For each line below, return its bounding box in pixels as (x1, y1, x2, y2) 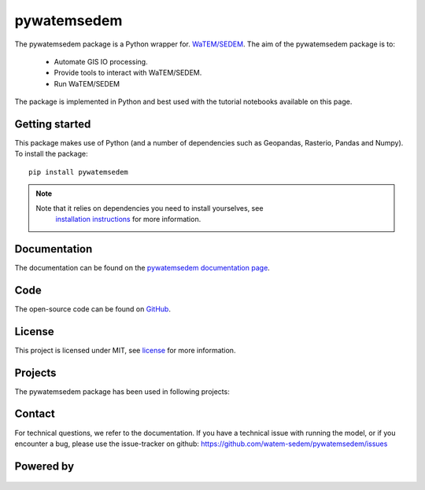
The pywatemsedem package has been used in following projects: (14, 386, 230, 396)
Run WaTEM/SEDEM (54, 79, 120, 88)
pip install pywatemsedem (28, 168, 129, 176)
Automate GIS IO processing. (54, 57, 149, 66)
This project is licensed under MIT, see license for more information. (14, 345, 236, 355)
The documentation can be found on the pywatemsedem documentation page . (14, 263, 271, 272)
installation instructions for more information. (55, 214, 201, 223)
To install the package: (14, 149, 88, 159)
